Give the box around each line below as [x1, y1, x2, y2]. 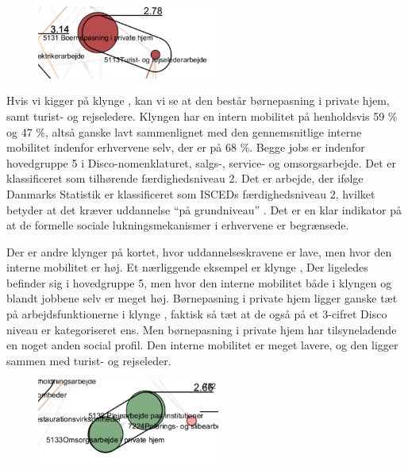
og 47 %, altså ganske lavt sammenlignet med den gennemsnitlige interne [6, 123, 362, 140]
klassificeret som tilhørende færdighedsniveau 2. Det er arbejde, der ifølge [6, 170, 364, 187]
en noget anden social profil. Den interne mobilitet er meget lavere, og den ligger [6, 337, 398, 353]
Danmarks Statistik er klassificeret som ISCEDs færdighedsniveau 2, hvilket [6, 185, 375, 202]
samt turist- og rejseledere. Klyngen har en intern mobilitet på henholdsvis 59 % [6, 107, 398, 124]
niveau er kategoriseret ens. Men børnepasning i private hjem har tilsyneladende [6, 321, 397, 337]
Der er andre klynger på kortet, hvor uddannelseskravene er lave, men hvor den [6, 243, 392, 260]
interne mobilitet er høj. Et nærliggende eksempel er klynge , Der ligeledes [6, 259, 368, 275]
